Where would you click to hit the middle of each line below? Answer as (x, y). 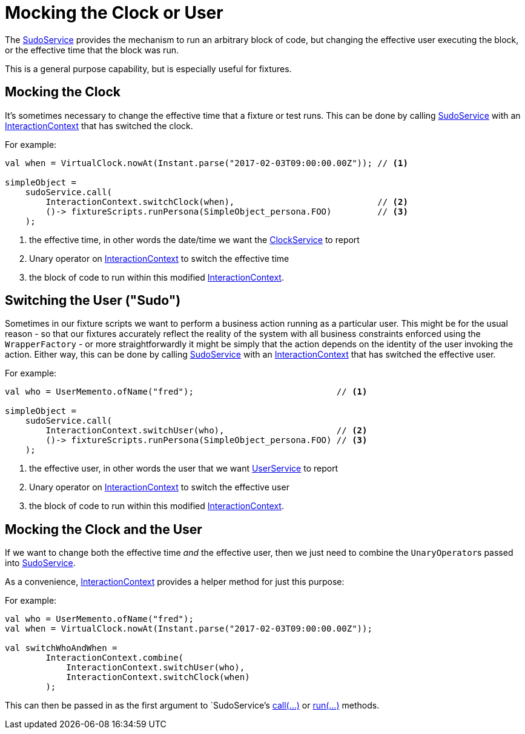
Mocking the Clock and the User (104, 529)
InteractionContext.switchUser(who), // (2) (206, 431)
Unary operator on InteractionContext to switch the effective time (159, 258)
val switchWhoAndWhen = (61, 648)
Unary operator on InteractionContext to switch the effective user (159, 487)
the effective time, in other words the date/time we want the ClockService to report (194, 239)
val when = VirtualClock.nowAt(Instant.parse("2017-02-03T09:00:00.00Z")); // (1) (206, 163)
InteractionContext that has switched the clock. (99, 125)
